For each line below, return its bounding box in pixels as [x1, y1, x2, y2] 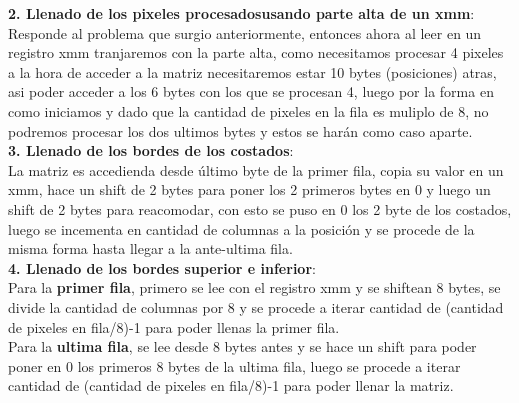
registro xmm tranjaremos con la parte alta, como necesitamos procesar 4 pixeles [8, 42, 504, 63]
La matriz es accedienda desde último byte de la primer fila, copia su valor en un [8, 159, 504, 180]
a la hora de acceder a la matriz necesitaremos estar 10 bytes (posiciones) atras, [8, 61, 497, 82]
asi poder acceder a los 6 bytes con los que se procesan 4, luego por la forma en [8, 81, 494, 102]
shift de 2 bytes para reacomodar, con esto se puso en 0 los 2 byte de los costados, [8, 198, 512, 219]
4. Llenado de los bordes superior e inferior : [8, 257, 316, 278]
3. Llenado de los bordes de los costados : [8, 140, 294, 161]
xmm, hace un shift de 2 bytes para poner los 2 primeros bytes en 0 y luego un [8, 179, 491, 200]
